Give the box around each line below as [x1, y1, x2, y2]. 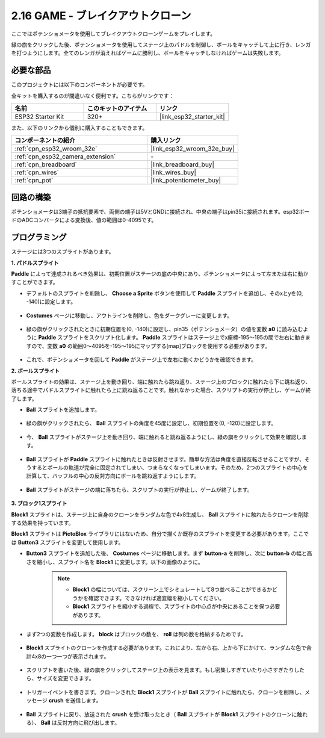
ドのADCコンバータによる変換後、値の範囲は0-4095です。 [11, 217, 157, 224]
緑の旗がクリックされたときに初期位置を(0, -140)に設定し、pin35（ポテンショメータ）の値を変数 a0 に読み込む [26, 325, 303, 332]
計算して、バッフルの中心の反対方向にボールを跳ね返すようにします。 [26, 473, 200, 480]
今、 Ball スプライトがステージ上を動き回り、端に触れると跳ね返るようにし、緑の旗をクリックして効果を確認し [26, 433, 302, 441]
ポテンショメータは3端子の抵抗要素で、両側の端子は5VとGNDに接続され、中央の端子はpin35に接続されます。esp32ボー [11, 208, 310, 215]
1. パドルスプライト [11, 259, 60, 266]
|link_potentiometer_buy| [150, 176, 221, 185]
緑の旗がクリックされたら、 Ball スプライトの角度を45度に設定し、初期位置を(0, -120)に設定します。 [26, 420, 277, 427]
